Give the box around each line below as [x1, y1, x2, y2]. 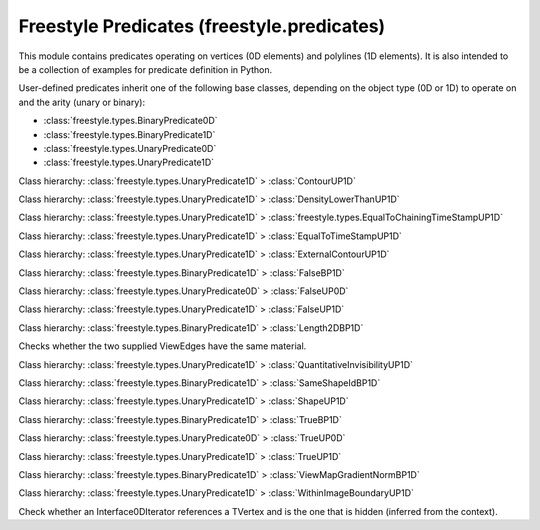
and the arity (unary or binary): [18, 96, 145, 108]
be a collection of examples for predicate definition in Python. [18, 63, 273, 75]
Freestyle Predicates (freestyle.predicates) [18, 15, 386, 37]
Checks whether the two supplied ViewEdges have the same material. [18, 340, 307, 352]
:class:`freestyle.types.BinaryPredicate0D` [43, 115, 219, 127]
